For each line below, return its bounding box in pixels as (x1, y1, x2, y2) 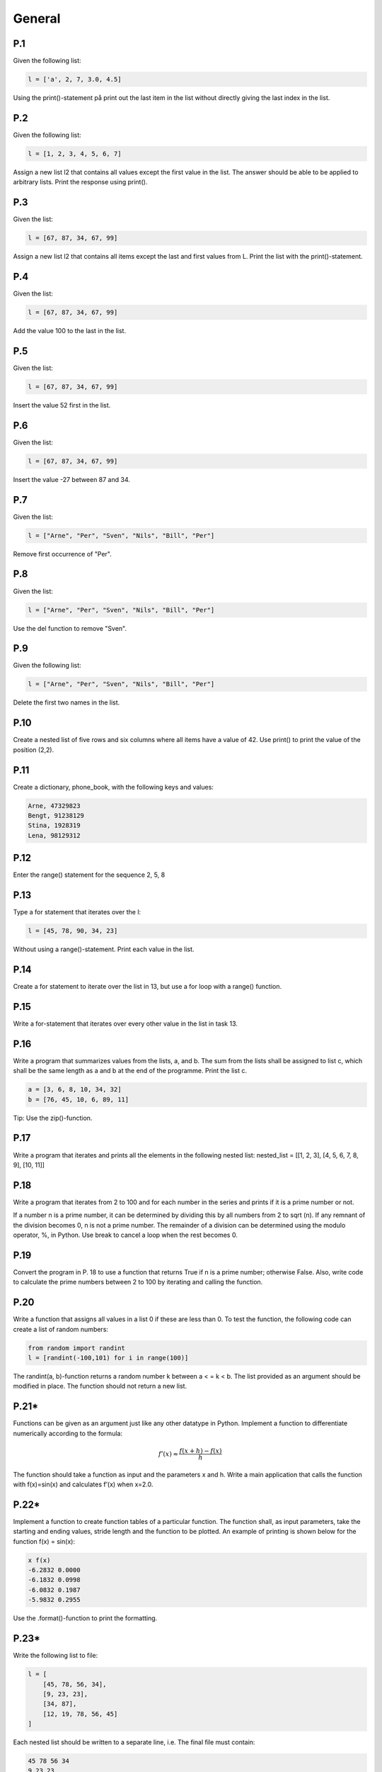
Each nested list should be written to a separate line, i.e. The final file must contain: (13, 1738, 255, 1746)
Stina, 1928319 (28, 821, 81, 829)
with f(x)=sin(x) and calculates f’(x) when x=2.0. (13, 1480, 154, 1488)
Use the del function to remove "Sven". (13, 624, 127, 632)
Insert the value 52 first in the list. (13, 400, 111, 409)
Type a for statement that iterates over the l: (13, 908, 141, 916)
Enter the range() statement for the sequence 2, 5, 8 (13, 870, 166, 879)
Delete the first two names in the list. (13, 698, 120, 707)
